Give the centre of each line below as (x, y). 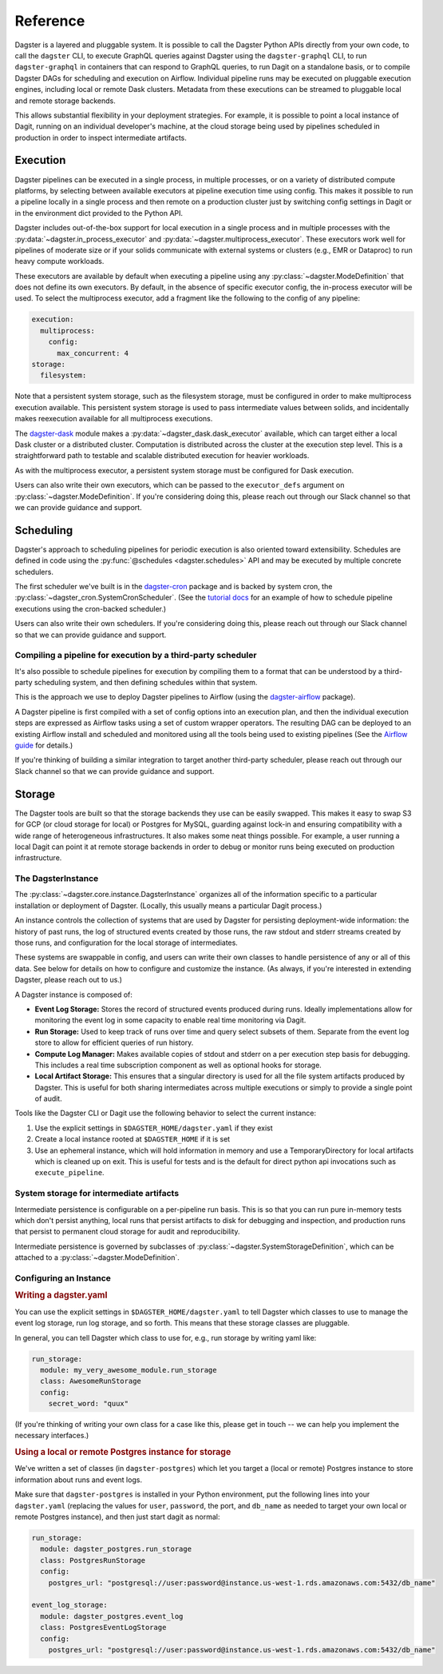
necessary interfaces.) (52, 1436)
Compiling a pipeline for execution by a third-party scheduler (136, 656)
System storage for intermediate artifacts (97, 1194)
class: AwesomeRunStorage (91, 1381)
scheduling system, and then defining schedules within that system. (146, 683)
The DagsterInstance (57, 879)
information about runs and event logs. (79, 1480)
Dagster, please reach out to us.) (69, 980)
